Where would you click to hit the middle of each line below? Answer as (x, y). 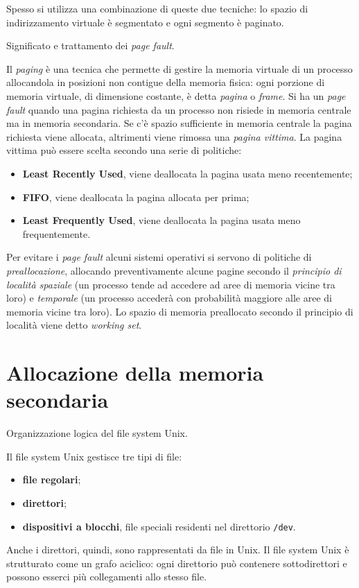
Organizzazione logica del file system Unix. (97, 433)
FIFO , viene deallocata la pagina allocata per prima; (136, 197)
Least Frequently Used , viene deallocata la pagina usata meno (161, 220)
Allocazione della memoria (135, 373)
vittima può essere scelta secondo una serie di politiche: (124, 150)
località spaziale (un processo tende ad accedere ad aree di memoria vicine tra (171, 284)
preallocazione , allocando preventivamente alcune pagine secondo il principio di (174, 270)
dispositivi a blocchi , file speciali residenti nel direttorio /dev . (159, 526)
